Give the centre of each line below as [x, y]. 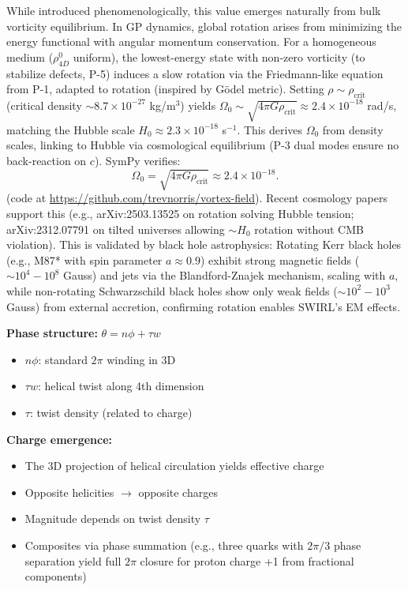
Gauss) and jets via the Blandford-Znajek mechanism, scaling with [224, 275]
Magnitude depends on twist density [113, 519]
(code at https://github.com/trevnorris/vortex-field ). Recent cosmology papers [197, 198]
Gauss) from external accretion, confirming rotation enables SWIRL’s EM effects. [204, 306]
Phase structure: [52, 333]
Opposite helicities [69, 492]
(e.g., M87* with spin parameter [84, 259]
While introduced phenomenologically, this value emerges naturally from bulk [194, 10]
